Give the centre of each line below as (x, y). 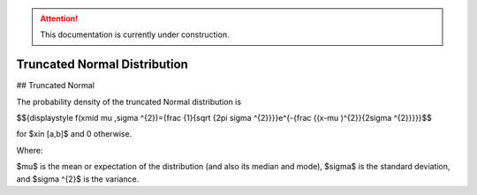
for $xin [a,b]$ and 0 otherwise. (74, 134)
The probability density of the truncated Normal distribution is (129, 101)
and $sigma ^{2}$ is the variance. (78, 179)
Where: (30, 150)
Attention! (59, 19)
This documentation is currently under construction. (135, 34)
